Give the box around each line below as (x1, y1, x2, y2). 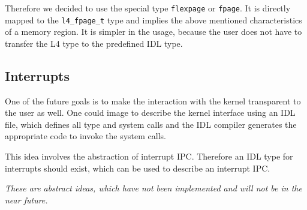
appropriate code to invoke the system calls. (5, 130, 167, 142)
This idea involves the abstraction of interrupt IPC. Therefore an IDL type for (5, 150, 293, 163)
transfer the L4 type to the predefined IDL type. (5, 37, 183, 49)
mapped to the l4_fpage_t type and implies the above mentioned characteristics (5, 13, 302, 26)
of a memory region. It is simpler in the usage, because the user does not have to (5, 25, 302, 38)
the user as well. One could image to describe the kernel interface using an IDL (5, 106, 296, 119)
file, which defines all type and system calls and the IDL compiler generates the (5, 118, 297, 130)
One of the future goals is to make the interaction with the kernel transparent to (5, 94, 301, 107)
